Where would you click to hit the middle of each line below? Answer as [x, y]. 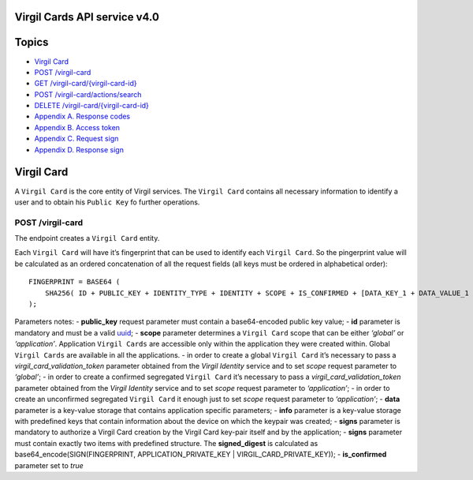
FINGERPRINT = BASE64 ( [74, 282]
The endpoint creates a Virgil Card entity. [87, 238]
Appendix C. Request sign [76, 139]
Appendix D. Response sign [79, 149]
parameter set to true [49, 465]
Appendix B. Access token [77, 127]
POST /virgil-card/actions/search [88, 94]
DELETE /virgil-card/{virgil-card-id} [92, 106]
